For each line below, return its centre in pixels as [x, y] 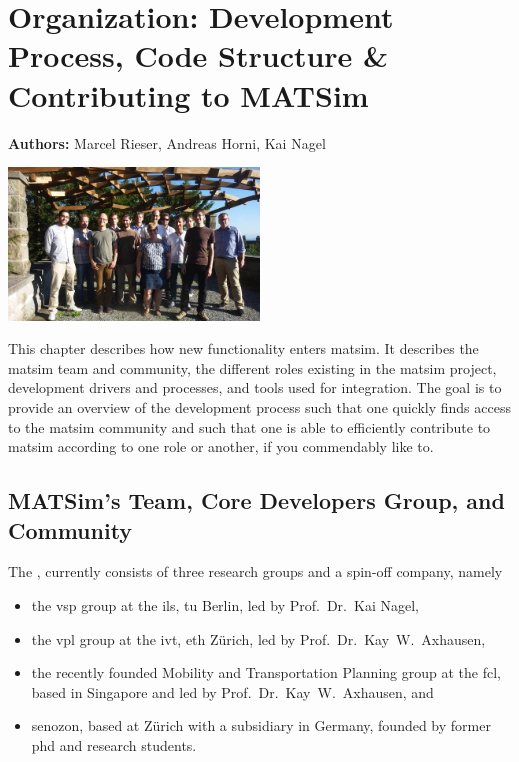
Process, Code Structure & [198, 55]
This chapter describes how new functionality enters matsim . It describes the [243, 348]
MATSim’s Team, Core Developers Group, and [256, 500]
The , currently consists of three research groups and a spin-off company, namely [255, 571]
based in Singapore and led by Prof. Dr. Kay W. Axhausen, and [232, 691]
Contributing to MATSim [188, 94]
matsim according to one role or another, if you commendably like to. [221, 446]
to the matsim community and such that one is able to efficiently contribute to [249, 426]
